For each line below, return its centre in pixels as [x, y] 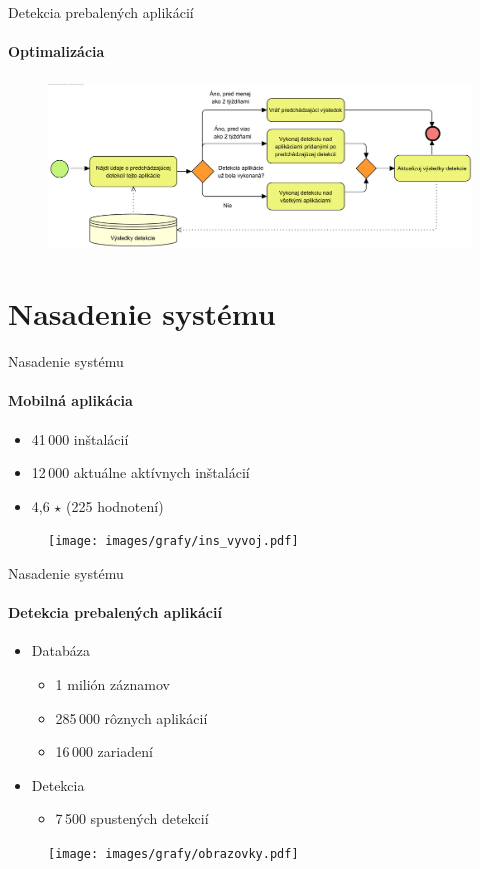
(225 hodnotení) [115, 505]
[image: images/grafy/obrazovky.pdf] [173, 853]
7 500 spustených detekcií [132, 818]
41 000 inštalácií [80, 438]
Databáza [60, 650]
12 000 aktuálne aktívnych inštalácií [140, 472]
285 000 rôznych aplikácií [131, 717]
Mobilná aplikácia [70, 400]
